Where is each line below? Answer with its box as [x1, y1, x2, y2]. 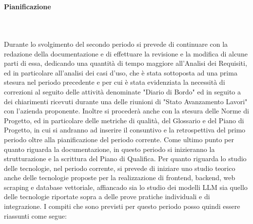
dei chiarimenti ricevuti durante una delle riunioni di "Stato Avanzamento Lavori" [4, 96, 248, 106]
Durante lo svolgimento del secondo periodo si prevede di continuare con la [4, 38, 228, 49]
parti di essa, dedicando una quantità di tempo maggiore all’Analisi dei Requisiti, [4, 58, 247, 68]
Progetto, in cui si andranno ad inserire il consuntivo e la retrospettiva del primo [4, 125, 246, 135]
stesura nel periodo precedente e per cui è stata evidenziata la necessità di [4, 77, 225, 87]
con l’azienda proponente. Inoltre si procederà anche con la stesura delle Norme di [4, 106, 249, 116]
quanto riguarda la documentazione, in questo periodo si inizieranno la [4, 144, 215, 154]
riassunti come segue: [4, 210, 67, 221]
